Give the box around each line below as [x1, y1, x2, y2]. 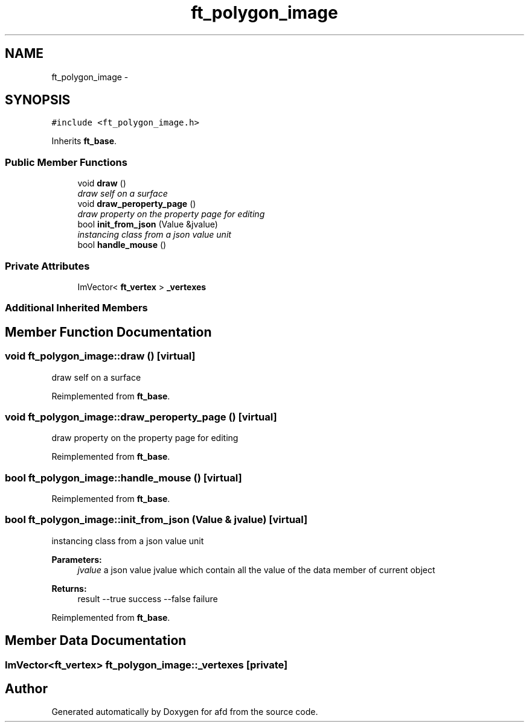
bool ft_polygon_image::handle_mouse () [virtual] [5, 471, 242, 484]
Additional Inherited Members [5, 302, 148, 314]
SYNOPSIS [5, 92, 71, 108]
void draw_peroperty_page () [77, 198, 196, 209]
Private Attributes [5, 259, 90, 272]
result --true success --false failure [77, 593, 218, 604]
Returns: [51, 583, 87, 594]
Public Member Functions [5, 156, 127, 168]
